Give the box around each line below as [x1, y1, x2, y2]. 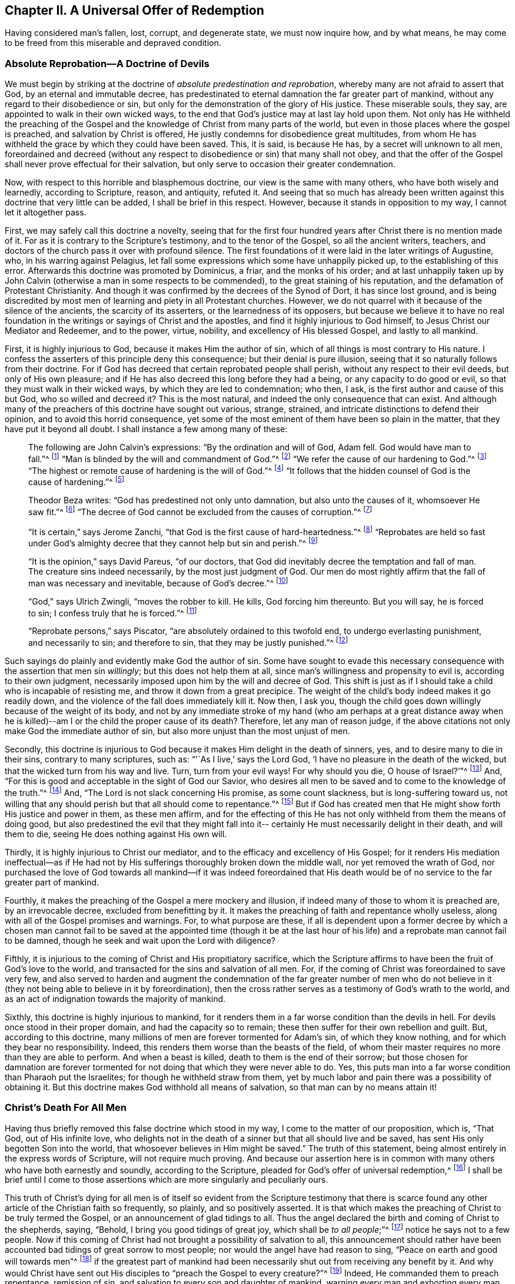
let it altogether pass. [5, 207, 87, 218]
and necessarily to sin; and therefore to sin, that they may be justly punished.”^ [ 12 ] [28, 636, 348, 648]
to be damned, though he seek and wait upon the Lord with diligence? [5, 935, 276, 946]
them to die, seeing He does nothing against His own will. [5, 829, 227, 840]
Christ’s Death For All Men [5, 1101, 127, 1114]
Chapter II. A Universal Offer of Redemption [5, 3, 264, 18]
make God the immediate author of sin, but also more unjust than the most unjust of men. [5, 726, 350, 736]
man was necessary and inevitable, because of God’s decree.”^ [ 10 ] [28, 576, 288, 588]
